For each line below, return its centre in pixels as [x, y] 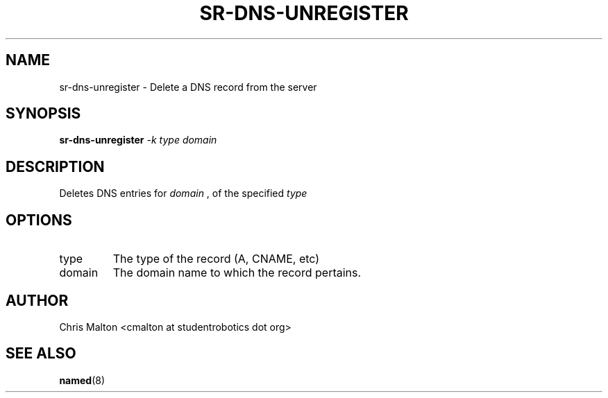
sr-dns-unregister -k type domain [138, 140]
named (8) [82, 380]
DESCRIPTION [55, 166]
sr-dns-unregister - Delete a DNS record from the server [188, 87]
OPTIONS [39, 220]
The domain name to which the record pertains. [237, 273]
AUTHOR [37, 300]
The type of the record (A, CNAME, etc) [216, 259]
